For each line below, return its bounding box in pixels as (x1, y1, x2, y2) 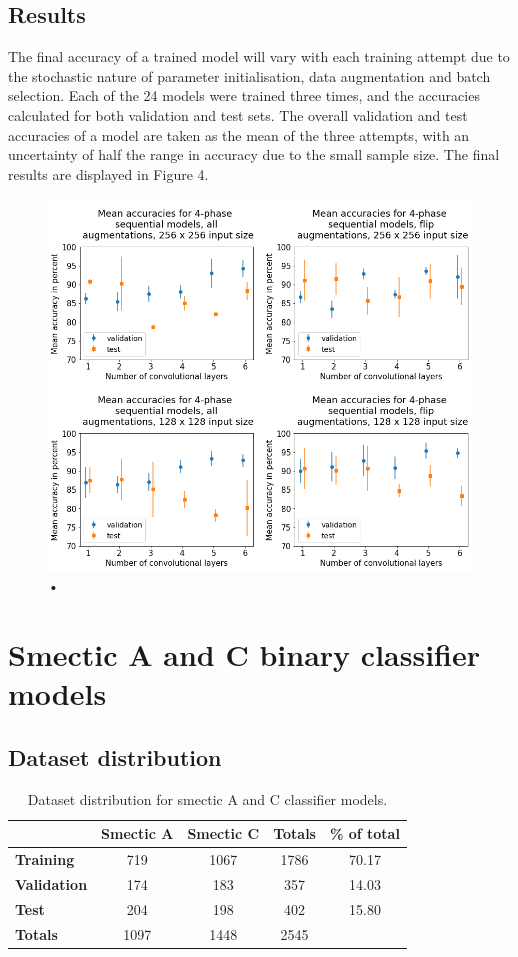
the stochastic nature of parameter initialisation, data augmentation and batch (8, 65, 491, 86)
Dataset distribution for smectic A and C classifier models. (27, 788, 388, 809)
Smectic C (187, 823, 260, 844)
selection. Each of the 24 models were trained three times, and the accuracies (8, 85, 480, 106)
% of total (329, 823, 400, 844)
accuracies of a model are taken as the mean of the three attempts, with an (8, 124, 470, 145)
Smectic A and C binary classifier (8, 634, 480, 675)
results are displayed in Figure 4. (8, 163, 209, 184)
